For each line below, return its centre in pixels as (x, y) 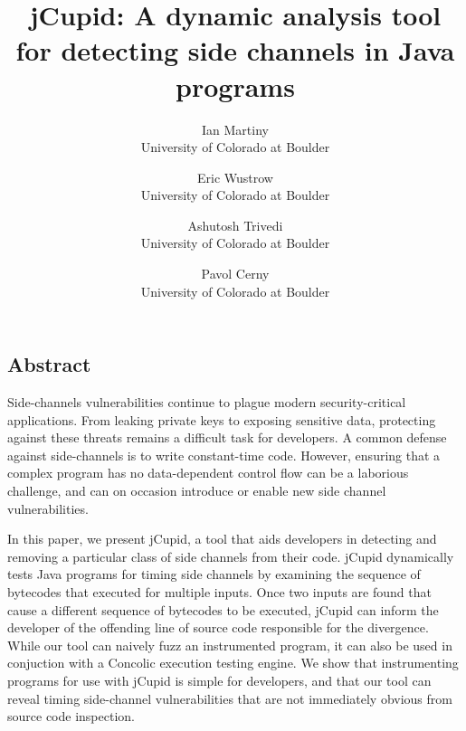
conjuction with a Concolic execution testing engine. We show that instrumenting (233, 663)
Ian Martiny (235, 129)
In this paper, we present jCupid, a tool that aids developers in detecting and (222, 539)
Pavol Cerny (235, 274)
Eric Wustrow (235, 177)
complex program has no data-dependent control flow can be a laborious (208, 473)
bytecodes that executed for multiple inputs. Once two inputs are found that (219, 592)
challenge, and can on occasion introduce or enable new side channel (197, 491)
